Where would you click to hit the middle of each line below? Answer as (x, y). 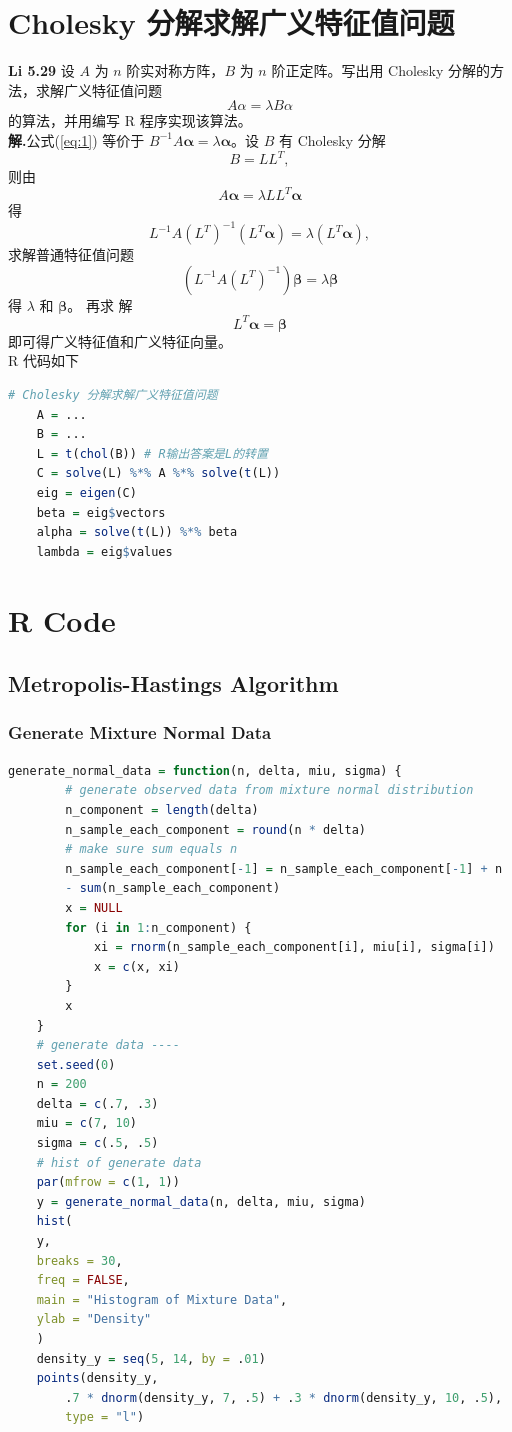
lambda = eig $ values (104, 551)
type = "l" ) (105, 1417)
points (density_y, (97, 1378)
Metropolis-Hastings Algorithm (173, 683)
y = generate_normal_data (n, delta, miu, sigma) (201, 1201)
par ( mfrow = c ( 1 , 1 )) (108, 1182)
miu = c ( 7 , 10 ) (86, 1123)
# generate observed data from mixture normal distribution (269, 790)
